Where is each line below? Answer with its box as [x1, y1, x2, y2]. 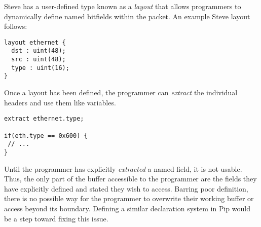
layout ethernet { [4, 39, 66, 46]
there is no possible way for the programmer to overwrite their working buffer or [4, 193, 254, 204]
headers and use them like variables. [4, 97, 116, 107]
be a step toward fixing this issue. [4, 213, 108, 223]
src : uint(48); [11, 56, 66, 63]
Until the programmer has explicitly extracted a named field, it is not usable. [4, 163, 242, 174]
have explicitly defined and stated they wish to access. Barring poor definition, [4, 183, 248, 194]
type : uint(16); [11, 64, 69, 71]
